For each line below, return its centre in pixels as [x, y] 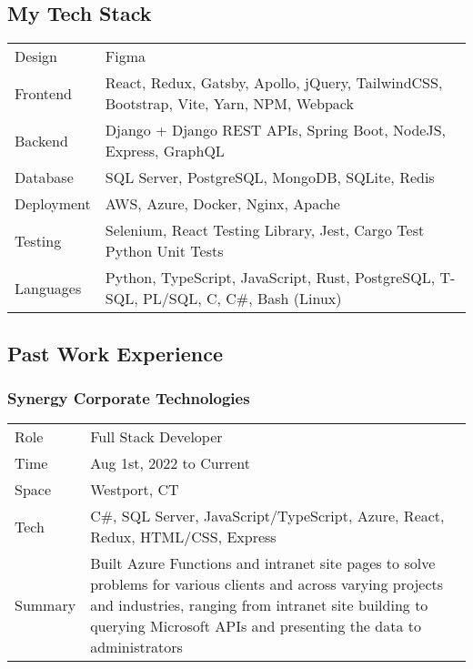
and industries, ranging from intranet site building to [259, 605]
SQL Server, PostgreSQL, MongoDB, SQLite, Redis [270, 177]
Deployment [53, 204]
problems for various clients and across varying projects [267, 584]
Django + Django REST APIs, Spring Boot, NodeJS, [275, 130]
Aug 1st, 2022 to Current [170, 463]
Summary [45, 605]
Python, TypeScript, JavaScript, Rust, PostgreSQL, [270, 278]
